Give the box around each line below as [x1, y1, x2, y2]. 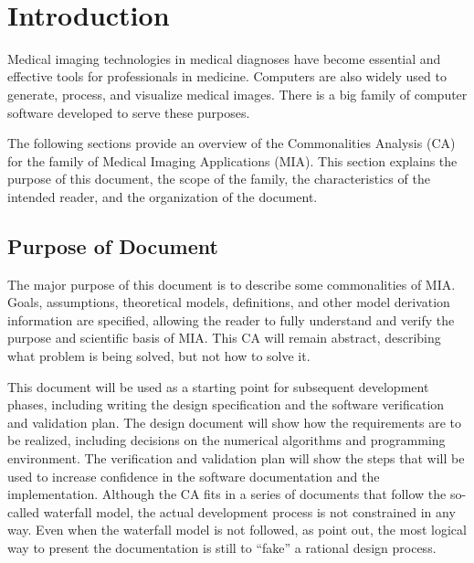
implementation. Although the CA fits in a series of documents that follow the [7, 484, 447, 504]
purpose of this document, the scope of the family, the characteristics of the [7, 169, 430, 188]
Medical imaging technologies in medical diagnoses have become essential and [7, 48, 441, 68]
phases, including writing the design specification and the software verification [7, 395, 445, 414]
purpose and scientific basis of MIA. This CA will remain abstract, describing [7, 328, 441, 347]
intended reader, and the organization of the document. [7, 186, 318, 206]
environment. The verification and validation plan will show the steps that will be [7, 449, 465, 468]
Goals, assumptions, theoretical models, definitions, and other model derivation [7, 292, 450, 312]
